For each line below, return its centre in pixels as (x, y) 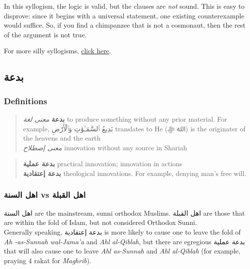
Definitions (25, 101)
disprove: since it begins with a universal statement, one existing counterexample (124, 15)
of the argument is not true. (45, 34)
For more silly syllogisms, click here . (58, 51)
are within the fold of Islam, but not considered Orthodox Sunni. (100, 222)
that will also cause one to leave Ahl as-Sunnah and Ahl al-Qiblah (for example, (122, 251)
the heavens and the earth (62, 138)
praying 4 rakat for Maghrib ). (48, 260)
